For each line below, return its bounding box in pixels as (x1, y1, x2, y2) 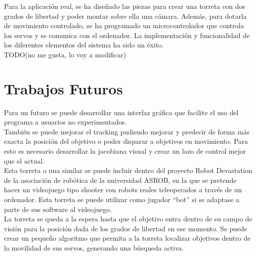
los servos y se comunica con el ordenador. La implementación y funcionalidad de (4, 30, 250, 40)
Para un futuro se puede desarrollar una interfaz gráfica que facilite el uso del (4, 107, 239, 117)
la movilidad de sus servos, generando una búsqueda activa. (4, 243, 184, 253)
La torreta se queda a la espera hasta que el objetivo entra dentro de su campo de (4, 213, 253, 224)
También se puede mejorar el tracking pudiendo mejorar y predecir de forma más (4, 126, 250, 136)
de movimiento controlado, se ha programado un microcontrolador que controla (4, 20, 244, 31)
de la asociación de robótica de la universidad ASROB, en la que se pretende (4, 174, 237, 185)
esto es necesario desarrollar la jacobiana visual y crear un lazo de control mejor (4, 146, 246, 156)
